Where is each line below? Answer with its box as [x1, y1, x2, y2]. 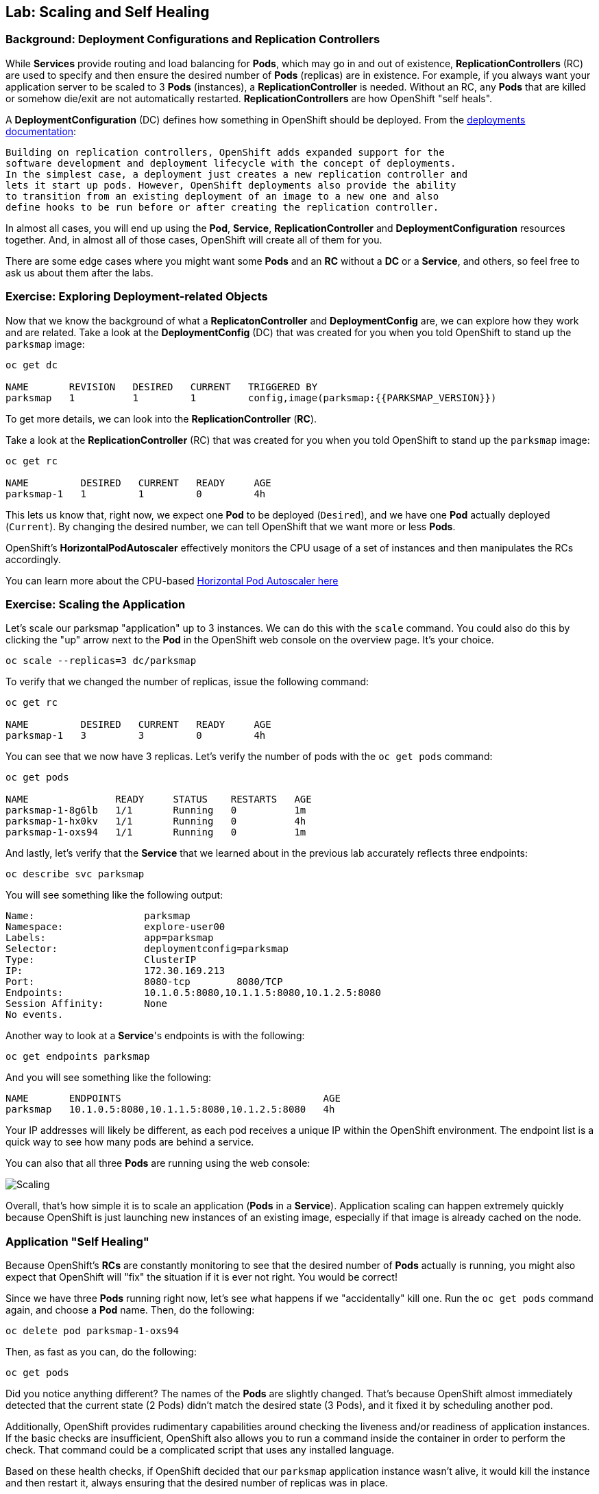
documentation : [5, 125, 77, 137]
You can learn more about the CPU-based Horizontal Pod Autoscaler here [5, 574, 339, 586]
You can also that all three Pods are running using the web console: [5, 1157, 310, 1170]
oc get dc [5, 359, 58, 370]
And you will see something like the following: [5, 1071, 212, 1084]
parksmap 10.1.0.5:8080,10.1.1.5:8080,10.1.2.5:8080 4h [5, 1104, 335, 1115]
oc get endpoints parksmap [5, 1051, 150, 1063]
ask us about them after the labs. [5, 266, 154, 278]
